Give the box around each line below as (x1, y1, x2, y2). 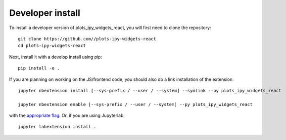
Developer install (9, 7, 81, 18)
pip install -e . (18, 66, 60, 71)
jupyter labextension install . (18, 124, 96, 130)
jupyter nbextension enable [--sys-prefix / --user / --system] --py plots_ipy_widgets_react (18, 102, 253, 107)
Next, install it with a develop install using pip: (9, 54, 102, 60)
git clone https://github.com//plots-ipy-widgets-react (18, 36, 156, 41)
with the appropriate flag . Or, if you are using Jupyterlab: (9, 112, 125, 118)
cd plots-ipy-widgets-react (18, 43, 86, 49)
